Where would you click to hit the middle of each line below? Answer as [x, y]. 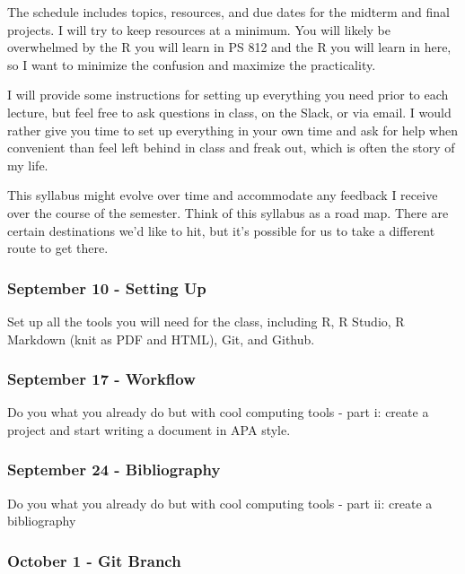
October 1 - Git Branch [94, 560]
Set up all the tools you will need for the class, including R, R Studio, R [206, 321]
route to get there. [58, 248]
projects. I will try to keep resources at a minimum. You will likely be [199, 29]
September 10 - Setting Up [107, 287]
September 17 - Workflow [101, 379]
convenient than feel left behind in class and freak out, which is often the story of [231, 148]
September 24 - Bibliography [114, 470]
